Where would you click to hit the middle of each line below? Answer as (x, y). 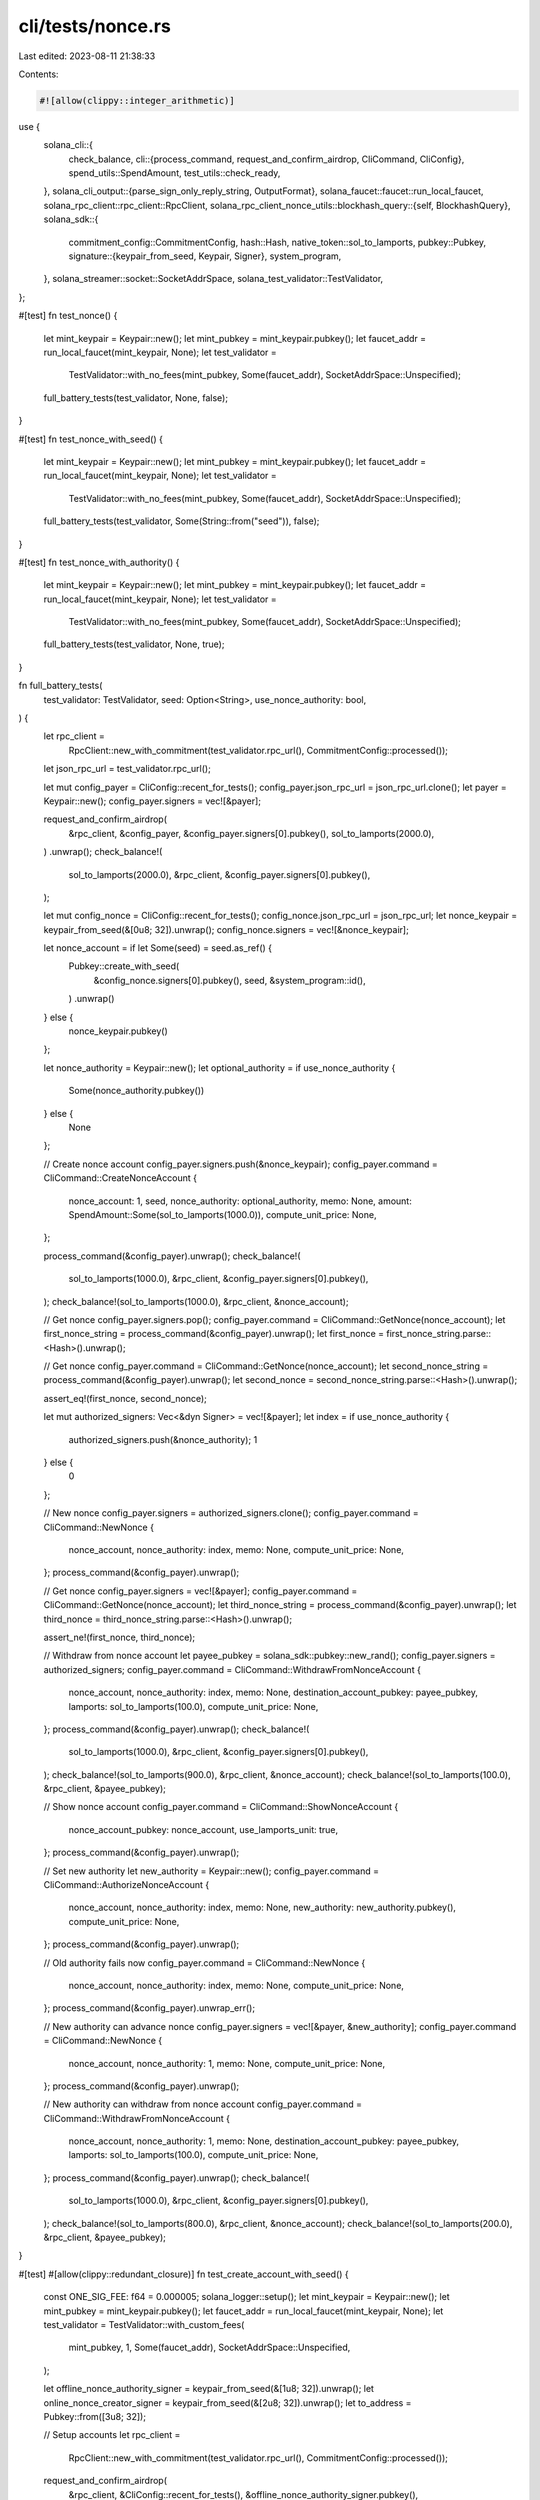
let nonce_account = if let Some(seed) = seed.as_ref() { (158, 948)
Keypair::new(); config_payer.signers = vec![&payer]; (152, 801)
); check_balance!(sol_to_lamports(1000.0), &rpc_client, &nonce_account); (196, 1301)
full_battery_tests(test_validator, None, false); (136, 397)
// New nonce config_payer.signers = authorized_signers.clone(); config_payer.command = (231, 1513)
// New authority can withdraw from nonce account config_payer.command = (202, 2104)
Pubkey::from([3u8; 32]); (95, 2416)
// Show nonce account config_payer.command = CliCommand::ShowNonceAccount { (221, 1807)
